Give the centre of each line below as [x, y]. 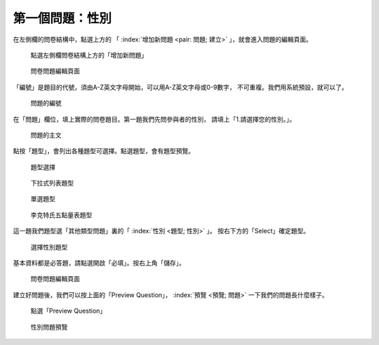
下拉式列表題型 [52, 183]
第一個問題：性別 [62, 18]
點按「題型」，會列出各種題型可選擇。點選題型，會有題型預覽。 [104, 151]
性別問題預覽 [49, 327]
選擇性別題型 [49, 247]
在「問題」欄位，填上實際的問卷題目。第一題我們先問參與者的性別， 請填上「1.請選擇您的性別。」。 [154, 119]
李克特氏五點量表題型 [61, 215]
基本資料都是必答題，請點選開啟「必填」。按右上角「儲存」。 [99, 263]
